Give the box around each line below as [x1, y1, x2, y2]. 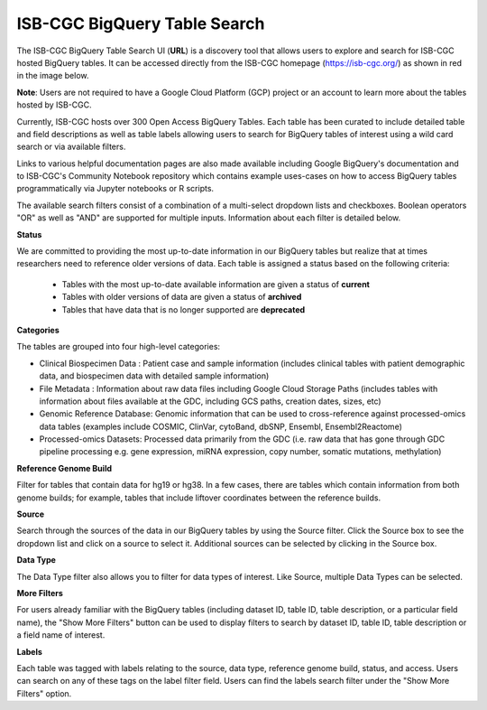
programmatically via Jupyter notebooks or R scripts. [16, 183, 215, 194]
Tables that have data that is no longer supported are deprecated [61, 304, 306, 315]
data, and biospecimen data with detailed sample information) [39, 370, 270, 381]
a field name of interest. [16, 630, 106, 640]
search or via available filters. [16, 141, 126, 153]
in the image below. [16, 70, 89, 81]
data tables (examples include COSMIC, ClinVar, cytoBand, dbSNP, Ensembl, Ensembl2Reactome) [39, 421, 403, 432]
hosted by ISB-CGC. [16, 99, 92, 110]
